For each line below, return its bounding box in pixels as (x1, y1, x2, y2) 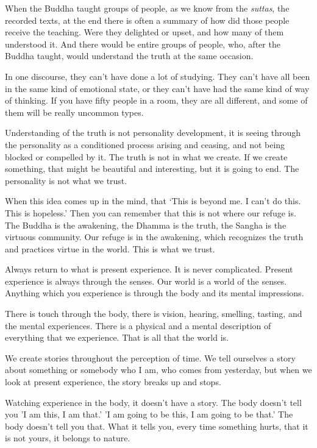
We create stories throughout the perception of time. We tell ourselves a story (5, 351, 296, 364)
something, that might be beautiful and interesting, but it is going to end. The (5, 162, 299, 175)
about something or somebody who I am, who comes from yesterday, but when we (5, 363, 312, 376)
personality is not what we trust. (5, 174, 127, 187)
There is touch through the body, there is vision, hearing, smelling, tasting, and (5, 307, 302, 320)
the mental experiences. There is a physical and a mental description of (5, 319, 271, 332)
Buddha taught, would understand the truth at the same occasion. (5, 49, 254, 62)
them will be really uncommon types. (5, 105, 144, 118)
